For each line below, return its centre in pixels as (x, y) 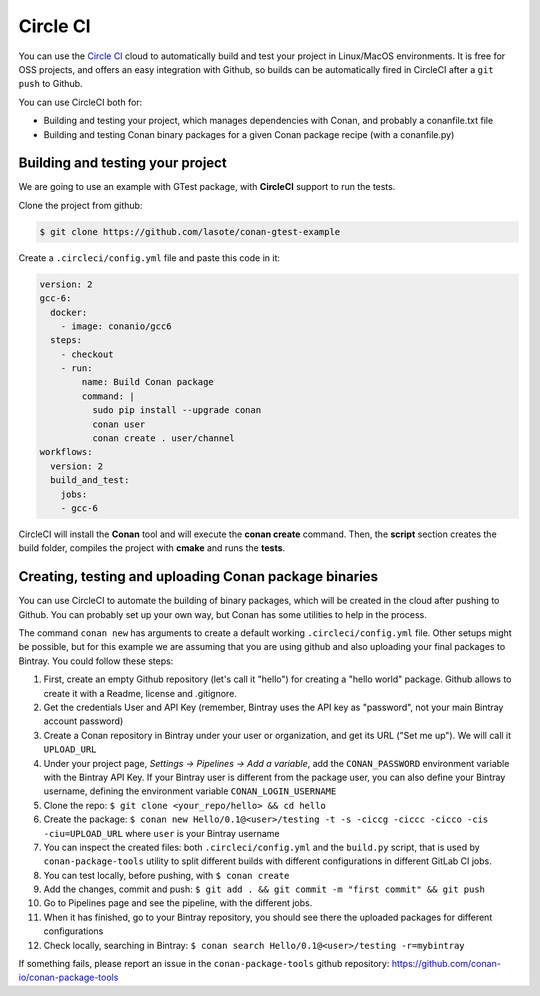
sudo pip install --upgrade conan (176, 410)
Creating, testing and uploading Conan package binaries (198, 576)
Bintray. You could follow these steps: (96, 661)
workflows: (66, 452)
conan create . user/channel (163, 438)
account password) (83, 721)
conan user (118, 424)
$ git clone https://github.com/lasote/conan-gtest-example (190, 231)
